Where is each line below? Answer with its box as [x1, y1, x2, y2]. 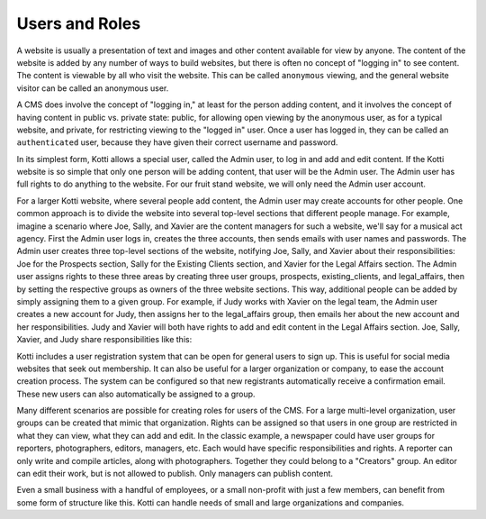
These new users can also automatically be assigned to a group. [16, 388, 256, 399]
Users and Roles [16, 14, 141, 33]
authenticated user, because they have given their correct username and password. [16, 137, 338, 148]
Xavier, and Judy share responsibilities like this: [16, 334, 193, 345]
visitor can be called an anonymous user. [16, 82, 169, 94]
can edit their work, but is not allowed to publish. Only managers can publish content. [16, 469, 333, 479]
